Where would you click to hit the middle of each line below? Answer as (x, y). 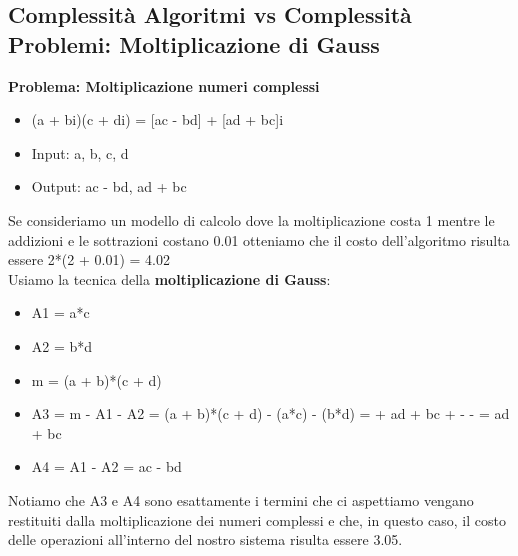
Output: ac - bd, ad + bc (109, 186)
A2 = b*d (62, 345)
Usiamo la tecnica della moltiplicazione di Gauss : (169, 278)
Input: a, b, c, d (80, 152)
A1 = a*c (60, 312)
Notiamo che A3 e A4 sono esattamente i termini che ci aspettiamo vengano (241, 499)
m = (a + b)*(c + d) (96, 379)
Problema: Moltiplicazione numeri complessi (164, 85)
